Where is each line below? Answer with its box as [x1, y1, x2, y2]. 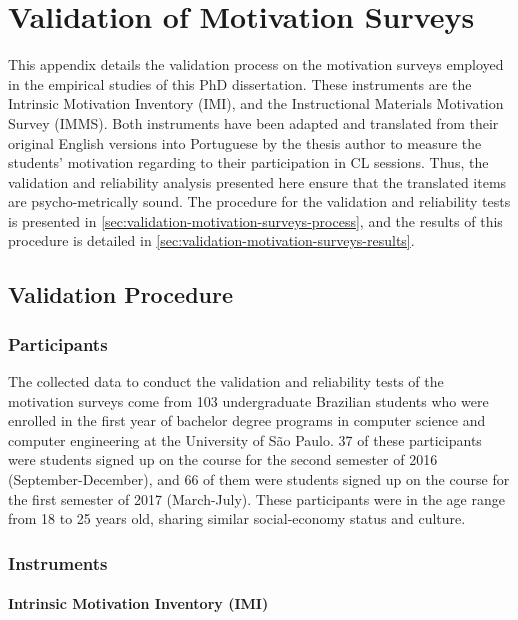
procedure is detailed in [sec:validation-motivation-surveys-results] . [8, 230, 415, 251]
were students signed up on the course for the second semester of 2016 [8, 449, 438, 470]
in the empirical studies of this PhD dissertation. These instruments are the [8, 73, 472, 94]
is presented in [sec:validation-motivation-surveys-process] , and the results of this [8, 210, 503, 231]
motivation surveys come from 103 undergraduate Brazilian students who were [8, 390, 489, 411]
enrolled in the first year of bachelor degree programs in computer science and [8, 410, 486, 431]
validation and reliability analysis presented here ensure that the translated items [8, 171, 507, 192]
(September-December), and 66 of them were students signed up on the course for [8, 469, 510, 490]
